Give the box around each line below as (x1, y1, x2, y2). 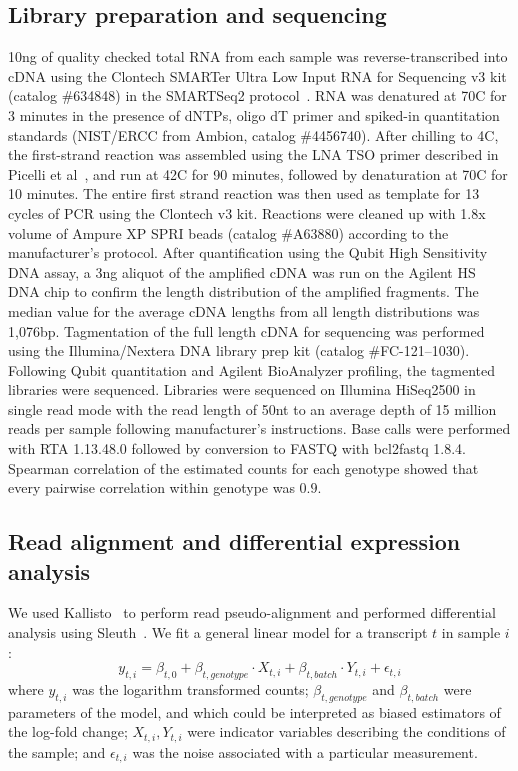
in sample (441, 622, 501, 643)
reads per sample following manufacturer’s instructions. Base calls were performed (8, 418, 511, 439)
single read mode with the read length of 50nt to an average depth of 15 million (8, 398, 497, 419)
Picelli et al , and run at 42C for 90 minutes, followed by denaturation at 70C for (8, 163, 508, 184)
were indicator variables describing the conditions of (187, 721, 506, 742)
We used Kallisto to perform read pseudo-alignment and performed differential (8, 602, 496, 623)
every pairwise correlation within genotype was (8, 477, 295, 498)
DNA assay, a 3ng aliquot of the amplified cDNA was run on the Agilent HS (8, 261, 476, 282)
